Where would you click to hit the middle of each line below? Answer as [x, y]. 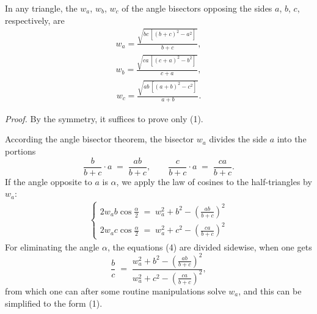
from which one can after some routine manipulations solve [115, 290]
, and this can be [270, 290]
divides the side [238, 139]
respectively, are [35, 20]
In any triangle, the [41, 8]
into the [292, 139]
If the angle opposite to [49, 181]
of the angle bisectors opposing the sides [197, 8]
